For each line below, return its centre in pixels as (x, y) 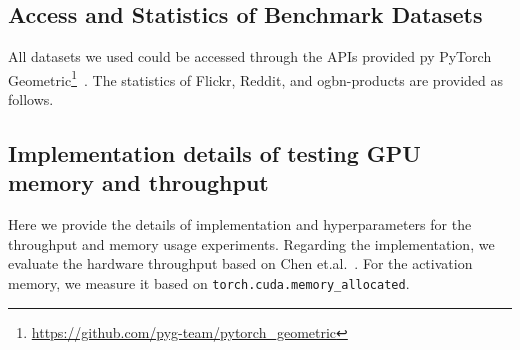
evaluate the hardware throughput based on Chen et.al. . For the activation (240, 263)
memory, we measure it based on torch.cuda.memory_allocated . (209, 283)
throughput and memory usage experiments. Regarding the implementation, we (251, 243)
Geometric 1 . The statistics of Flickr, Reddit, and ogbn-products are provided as (255, 78)
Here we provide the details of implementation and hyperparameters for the (240, 224)
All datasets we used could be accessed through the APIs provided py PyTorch (250, 56)
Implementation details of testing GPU (214, 153)
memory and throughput (138, 182)
